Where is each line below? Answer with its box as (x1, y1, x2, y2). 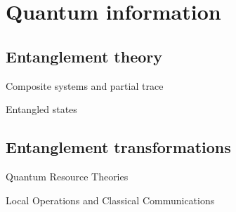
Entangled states (6, 102, 77, 117)
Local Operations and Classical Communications (6, 192, 215, 207)
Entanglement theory (6, 45, 163, 67)
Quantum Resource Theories (6, 168, 129, 183)
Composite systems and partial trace (6, 78, 164, 93)
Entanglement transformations (6, 136, 231, 158)
